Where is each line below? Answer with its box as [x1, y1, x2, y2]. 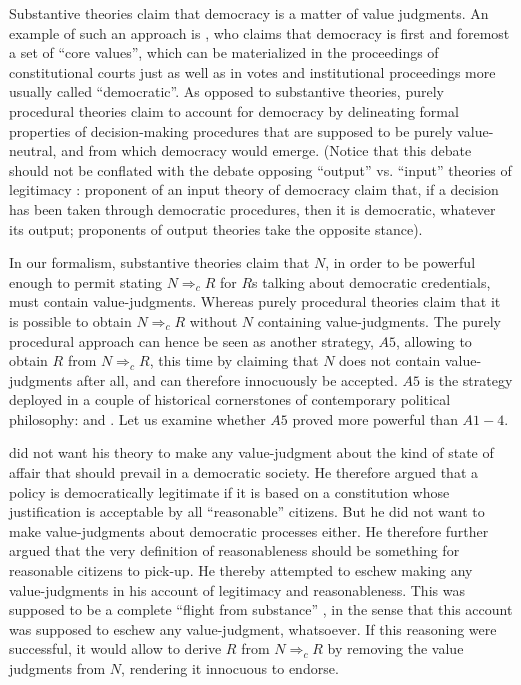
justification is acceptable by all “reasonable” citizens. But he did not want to [9, 501, 485, 522]
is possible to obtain [9, 310, 132, 331]
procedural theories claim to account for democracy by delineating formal [9, 100, 459, 121]
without [189, 310, 238, 331]
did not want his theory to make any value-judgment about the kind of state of [9, 442, 494, 463]
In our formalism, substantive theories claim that [9, 252, 310, 273]
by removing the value [327, 638, 464, 659]
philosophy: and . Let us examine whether [9, 408, 266, 429]
